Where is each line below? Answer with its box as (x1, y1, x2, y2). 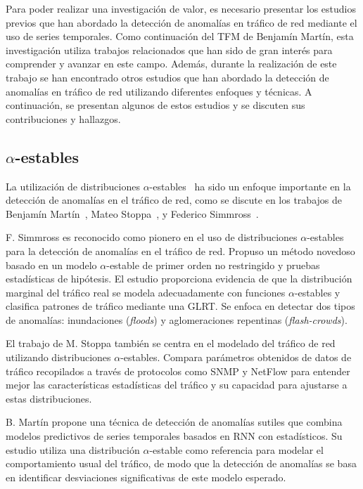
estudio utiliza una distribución (6, 442, 140, 457)
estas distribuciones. (6, 391, 92, 405)
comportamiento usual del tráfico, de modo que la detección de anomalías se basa (6, 456, 357, 471)
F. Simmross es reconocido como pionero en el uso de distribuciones (6, 230, 298, 244)
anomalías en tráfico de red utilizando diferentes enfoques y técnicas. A (6, 84, 312, 98)
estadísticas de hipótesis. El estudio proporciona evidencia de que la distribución (6, 271, 352, 286)
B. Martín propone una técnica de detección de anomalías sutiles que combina (6, 415, 343, 429)
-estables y (294, 285, 340, 299)
